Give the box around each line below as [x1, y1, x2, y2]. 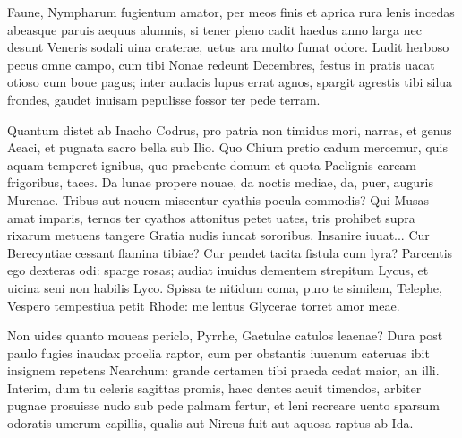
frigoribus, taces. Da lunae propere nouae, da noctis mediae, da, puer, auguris [7, 173, 433, 192]
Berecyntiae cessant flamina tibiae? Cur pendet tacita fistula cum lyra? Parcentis [7, 243, 453, 262]
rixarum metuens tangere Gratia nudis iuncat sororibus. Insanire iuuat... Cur [7, 226, 430, 245]
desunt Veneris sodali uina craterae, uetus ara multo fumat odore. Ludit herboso [7, 38, 449, 56]
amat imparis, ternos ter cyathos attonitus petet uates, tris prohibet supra [7, 208, 415, 227]
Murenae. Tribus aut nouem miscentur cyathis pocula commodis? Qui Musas [7, 190, 430, 209]
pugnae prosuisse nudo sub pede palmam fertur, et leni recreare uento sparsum [7, 396, 440, 415]
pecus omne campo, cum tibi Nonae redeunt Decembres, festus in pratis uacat [7, 55, 435, 73]
